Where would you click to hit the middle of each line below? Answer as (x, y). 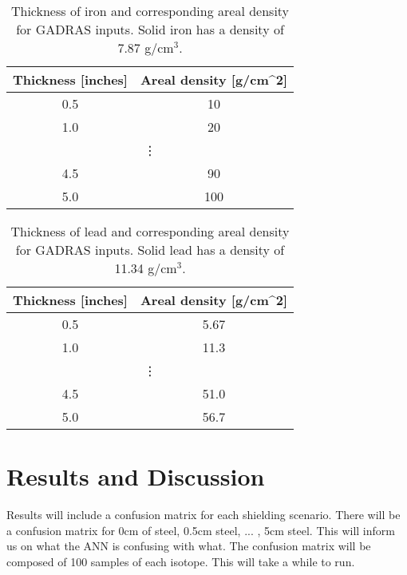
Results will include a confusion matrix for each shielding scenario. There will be (203, 515)
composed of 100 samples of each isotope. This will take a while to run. (181, 561)
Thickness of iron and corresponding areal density (150, 11)
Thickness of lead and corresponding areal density (150, 231)
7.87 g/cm (146, 48)
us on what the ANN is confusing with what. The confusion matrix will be (189, 546)
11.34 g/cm (146, 268)
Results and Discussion (136, 476)
